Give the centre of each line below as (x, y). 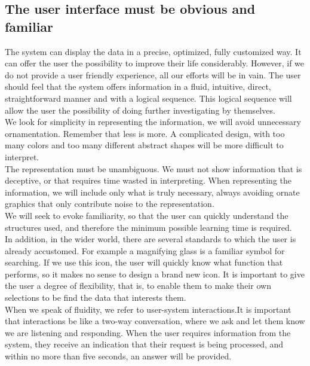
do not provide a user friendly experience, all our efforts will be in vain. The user (153, 74)
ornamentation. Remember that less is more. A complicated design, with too (145, 133)
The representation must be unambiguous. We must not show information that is (154, 168)
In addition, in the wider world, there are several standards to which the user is (151, 239)
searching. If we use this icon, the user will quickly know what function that (144, 262)
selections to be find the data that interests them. (96, 298)
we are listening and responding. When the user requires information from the (148, 332)
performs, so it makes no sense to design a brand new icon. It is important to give (155, 274)
